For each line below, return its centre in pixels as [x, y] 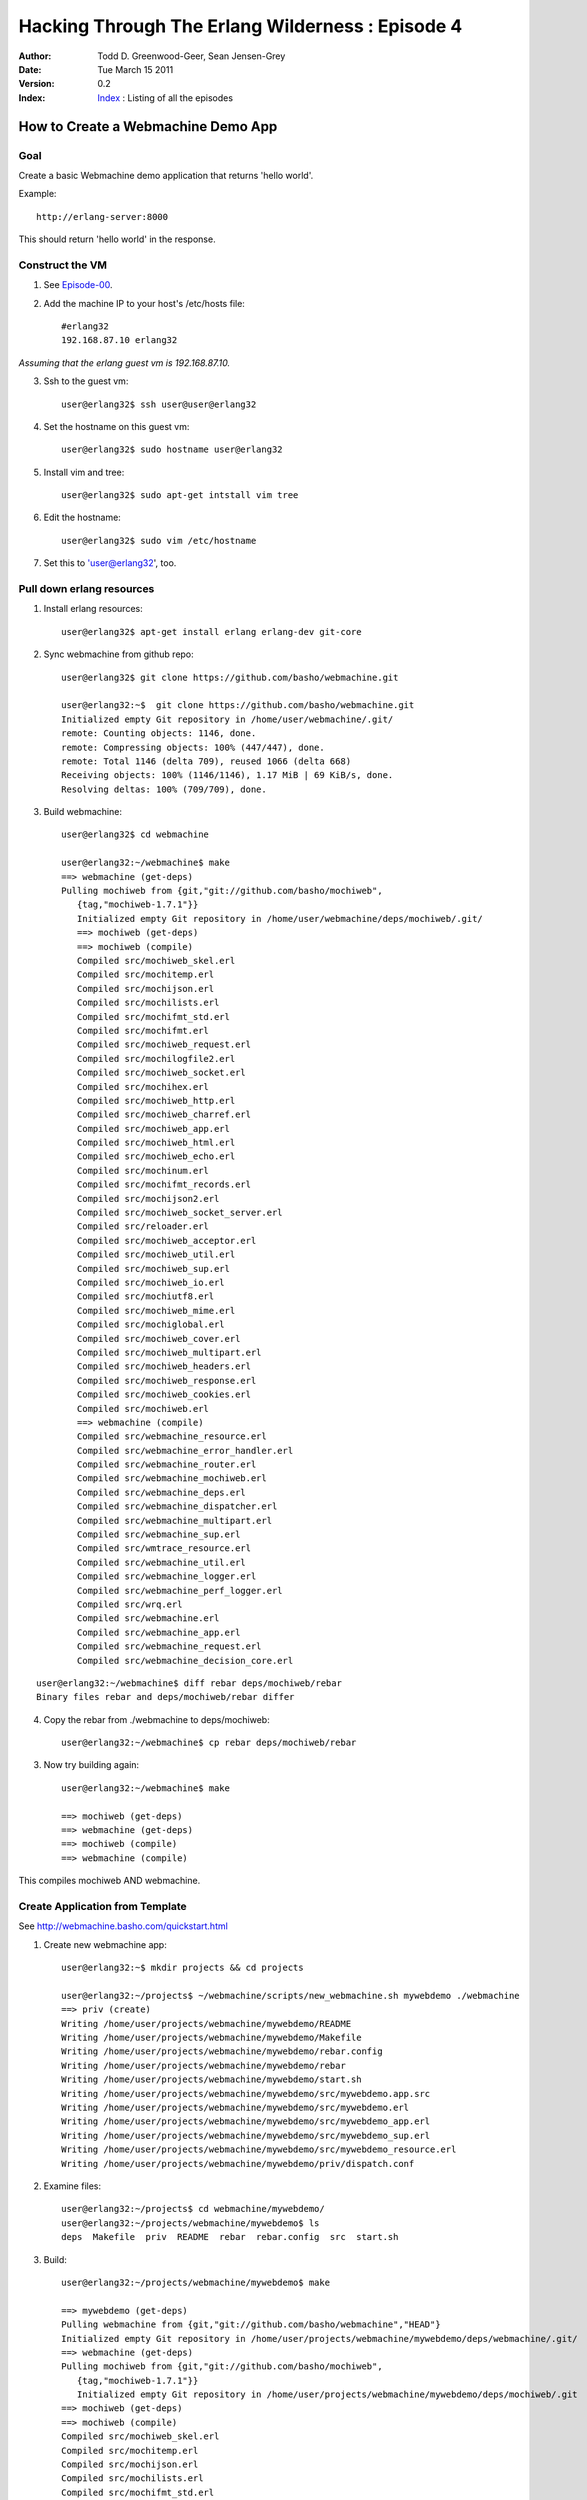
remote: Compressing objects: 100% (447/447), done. [193, 747]
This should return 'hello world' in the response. [117, 239]
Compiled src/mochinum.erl [143, 1170]
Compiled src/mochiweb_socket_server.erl [180, 1213]
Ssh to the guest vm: [86, 381]
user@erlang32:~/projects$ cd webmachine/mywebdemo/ [193, 2209]
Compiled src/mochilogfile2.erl [156, 1058]
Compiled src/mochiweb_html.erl [156, 1143]
